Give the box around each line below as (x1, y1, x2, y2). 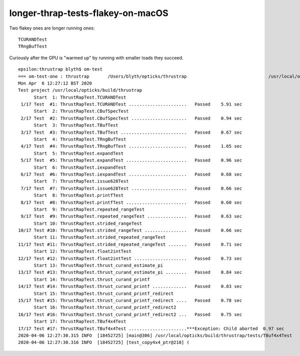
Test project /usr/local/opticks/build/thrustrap (18, 88, 142, 93)
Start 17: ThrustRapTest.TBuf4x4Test (33, 318, 126, 324)
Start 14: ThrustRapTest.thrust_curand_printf (33, 276, 150, 282)
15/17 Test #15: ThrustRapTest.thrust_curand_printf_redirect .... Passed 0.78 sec (18, 298, 242, 303)
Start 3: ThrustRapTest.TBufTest (33, 123, 118, 128)
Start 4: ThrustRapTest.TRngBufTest (33, 137, 126, 142)
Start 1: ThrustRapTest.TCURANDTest (33, 94, 126, 100)
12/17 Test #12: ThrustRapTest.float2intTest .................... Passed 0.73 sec (18, 255, 242, 261)
